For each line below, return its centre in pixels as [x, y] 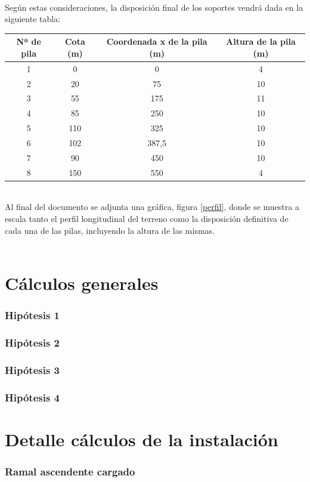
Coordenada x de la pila [157, 41]
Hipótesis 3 [32, 370]
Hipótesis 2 [32, 342]
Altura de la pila [261, 41]
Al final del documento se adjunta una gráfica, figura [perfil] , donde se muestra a [152, 207]
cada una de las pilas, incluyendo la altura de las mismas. [110, 230]
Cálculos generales [82, 282]
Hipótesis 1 [32, 315]
